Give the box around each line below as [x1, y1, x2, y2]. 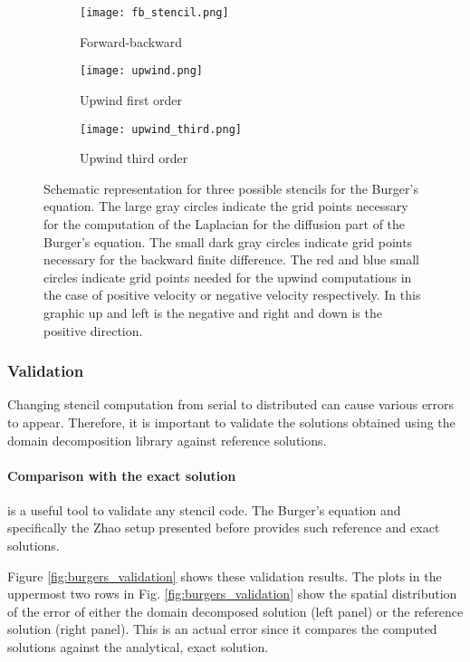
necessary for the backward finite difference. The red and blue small [43, 250, 419, 269]
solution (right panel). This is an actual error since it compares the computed [7, 619, 437, 638]
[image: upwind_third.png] [80, 122, 242, 136]
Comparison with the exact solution [7, 465, 236, 485]
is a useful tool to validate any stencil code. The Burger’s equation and [7, 500, 401, 519]
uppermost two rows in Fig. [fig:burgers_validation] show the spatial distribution [7, 584, 457, 603]
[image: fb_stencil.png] [80, 6, 229, 19]
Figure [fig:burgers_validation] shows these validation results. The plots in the [7, 566, 442, 585]
